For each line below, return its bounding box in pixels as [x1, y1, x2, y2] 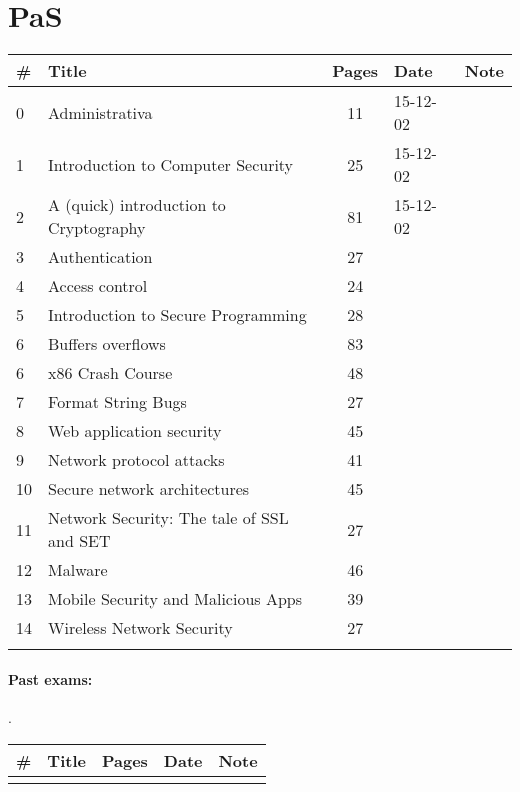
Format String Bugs [48, 390, 187, 414]
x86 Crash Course [48, 361, 173, 385]
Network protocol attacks [48, 448, 225, 472]
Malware [48, 558, 108, 582]
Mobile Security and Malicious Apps [48, 587, 303, 611]
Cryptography [48, 216, 146, 240]
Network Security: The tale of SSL [48, 506, 289, 530]
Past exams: [8, 668, 93, 689]
